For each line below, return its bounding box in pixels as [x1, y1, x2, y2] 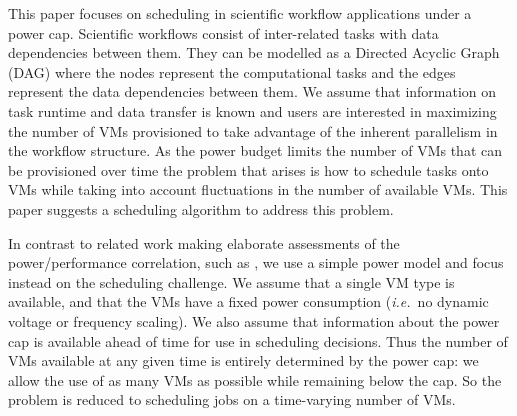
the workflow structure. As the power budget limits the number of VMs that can [8, 140, 502, 161]
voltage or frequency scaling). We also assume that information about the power [8, 310, 500, 331]
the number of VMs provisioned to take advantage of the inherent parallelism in [8, 120, 498, 141]
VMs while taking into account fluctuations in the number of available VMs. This [8, 179, 508, 200]
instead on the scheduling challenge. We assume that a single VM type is [8, 271, 455, 292]
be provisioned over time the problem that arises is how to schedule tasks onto [8, 159, 489, 180]
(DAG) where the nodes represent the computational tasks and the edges [8, 61, 456, 82]
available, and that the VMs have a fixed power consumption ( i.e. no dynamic [8, 291, 489, 312]
